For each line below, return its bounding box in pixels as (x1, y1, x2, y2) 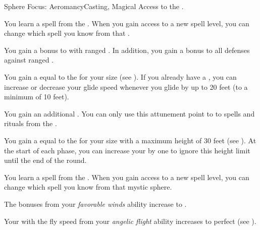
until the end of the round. (4, 155, 87, 165)
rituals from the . (4, 118, 57, 129)
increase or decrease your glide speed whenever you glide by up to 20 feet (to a (4, 81, 248, 92)
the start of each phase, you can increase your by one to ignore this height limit (4, 145, 250, 155)
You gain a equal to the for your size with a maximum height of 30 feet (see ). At (4, 135, 256, 145)
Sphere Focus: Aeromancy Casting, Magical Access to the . (4, 1, 184, 11)
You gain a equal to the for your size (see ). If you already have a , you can (4, 71, 237, 82)
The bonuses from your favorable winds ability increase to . (4, 198, 187, 209)
